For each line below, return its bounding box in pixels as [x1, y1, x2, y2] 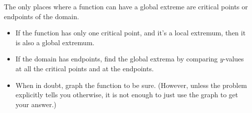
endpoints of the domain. [4, 11, 79, 21]
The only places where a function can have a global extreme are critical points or [4, 1, 248, 11]
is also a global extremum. [15, 37, 95, 47]
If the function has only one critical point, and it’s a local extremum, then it [15, 28, 246, 38]
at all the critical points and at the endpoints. [15, 63, 154, 73]
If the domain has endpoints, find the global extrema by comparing [15, 54, 218, 64]
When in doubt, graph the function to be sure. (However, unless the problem [15, 80, 247, 90]
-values [223, 54, 244, 64]
